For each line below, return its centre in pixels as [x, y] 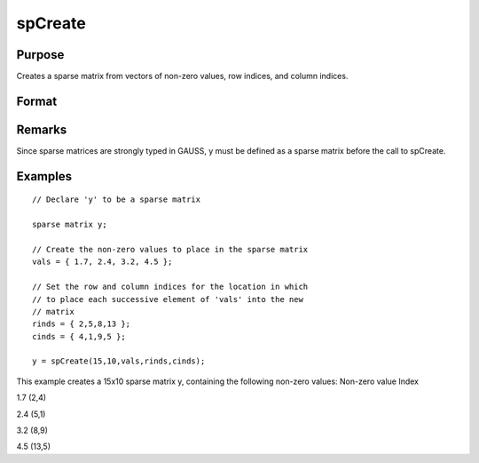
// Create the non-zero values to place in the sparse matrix [170, 249]
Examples [44, 176]
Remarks [42, 129]
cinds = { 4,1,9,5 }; [79, 336]
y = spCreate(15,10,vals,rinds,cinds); [119, 361]
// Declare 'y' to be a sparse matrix [117, 200]
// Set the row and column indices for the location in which [170, 287]
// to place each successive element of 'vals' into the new [168, 299]
